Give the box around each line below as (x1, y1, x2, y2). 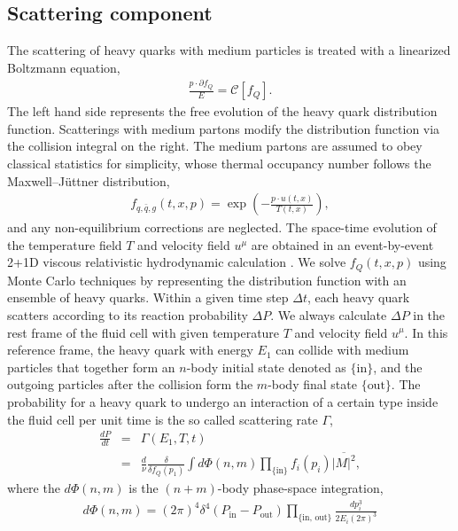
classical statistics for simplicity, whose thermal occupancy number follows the (7, 153, 431, 172)
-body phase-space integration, (217, 478, 384, 496)
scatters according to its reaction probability (7, 305, 248, 324)
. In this (404, 323, 448, 341)
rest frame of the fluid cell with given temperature (7, 323, 280, 341)
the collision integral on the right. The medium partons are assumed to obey (7, 137, 423, 155)
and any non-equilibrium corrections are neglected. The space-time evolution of (7, 218, 437, 237)
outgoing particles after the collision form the (7, 375, 253, 394)
